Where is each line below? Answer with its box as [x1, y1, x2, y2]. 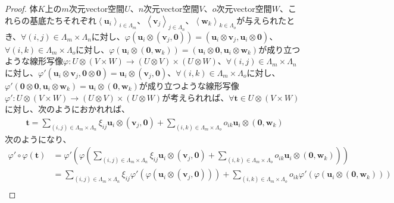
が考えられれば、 [162, 91, 229, 103]
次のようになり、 [5, 132, 71, 145]
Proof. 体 [5, 2, 38, 14]
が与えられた [236, 14, 287, 26]
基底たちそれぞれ [29, 14, 96, 26]
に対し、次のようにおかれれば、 [5, 103, 130, 115]
